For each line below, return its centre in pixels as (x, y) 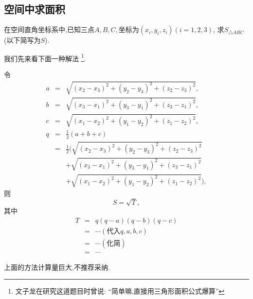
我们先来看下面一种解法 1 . (45, 57)
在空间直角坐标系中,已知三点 (49, 29)
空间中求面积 (35, 9)
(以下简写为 (22, 40)
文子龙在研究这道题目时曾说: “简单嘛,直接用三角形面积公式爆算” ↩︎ (120, 290)
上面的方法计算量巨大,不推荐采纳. (57, 267)
